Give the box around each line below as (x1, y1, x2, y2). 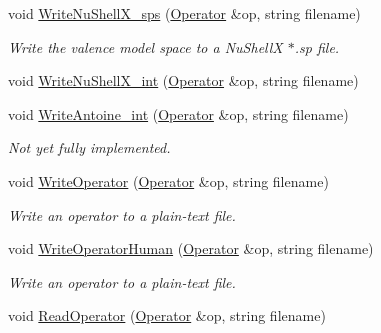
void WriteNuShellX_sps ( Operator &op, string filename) (8, 3, 361, 23)
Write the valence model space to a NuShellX (8, 36, 283, 57)
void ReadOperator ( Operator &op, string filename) (8, 305, 326, 326)
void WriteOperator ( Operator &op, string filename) (8, 170, 329, 191)
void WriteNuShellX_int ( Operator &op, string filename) (8, 70, 359, 91)
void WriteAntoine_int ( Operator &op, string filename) (8, 103, 349, 124)
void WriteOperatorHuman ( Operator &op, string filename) (8, 238, 374, 259)
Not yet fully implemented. (8, 137, 171, 158)
